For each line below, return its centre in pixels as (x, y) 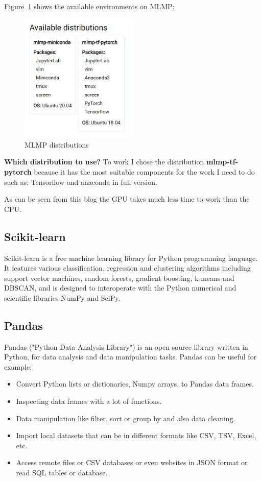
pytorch (18, 171)
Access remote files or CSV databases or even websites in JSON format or (132, 462)
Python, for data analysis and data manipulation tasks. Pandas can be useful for (130, 357)
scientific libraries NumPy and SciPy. (62, 297)
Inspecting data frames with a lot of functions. (89, 401)
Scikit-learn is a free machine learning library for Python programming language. (131, 258)
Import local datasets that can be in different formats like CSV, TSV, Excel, (136, 435)
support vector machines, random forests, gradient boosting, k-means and (119, 278)
